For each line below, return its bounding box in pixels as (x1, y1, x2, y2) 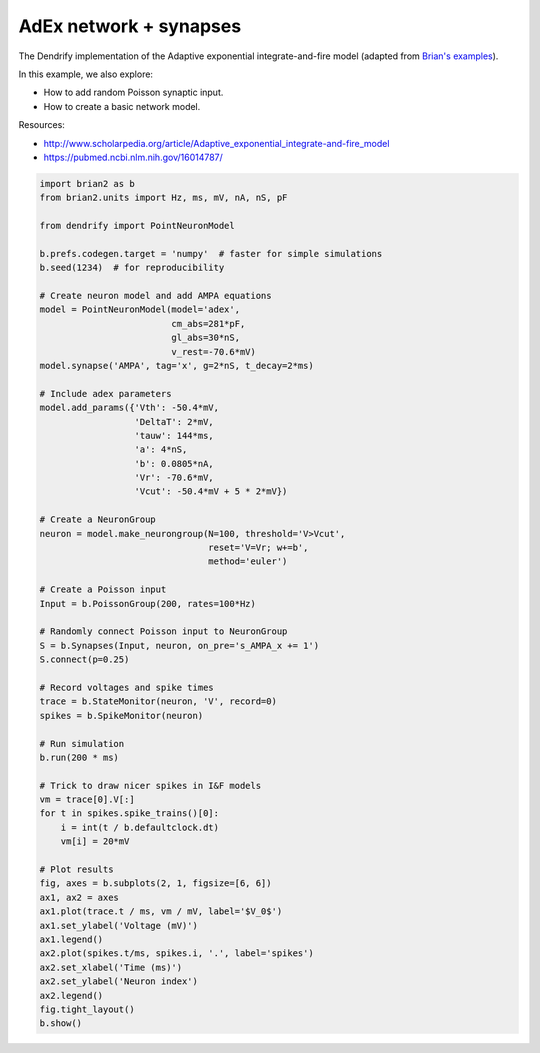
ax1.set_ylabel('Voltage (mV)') (39, 920, 199, 931)
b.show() (39, 1018, 83, 1029)
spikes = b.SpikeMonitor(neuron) (39, 710, 204, 721)
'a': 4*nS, (134, 444, 188, 455)
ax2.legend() (39, 990, 104, 1001)
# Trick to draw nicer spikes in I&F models (39, 780, 262, 791)
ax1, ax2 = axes (39, 891, 120, 903)
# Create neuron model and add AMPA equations (39, 290, 272, 301)
